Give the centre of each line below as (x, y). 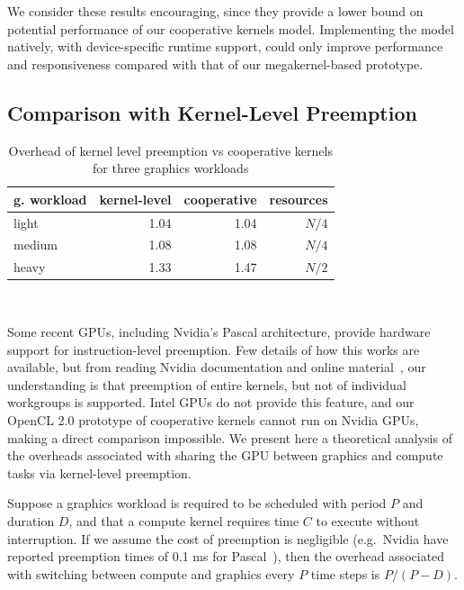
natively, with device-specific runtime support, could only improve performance (225, 46)
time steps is (345, 573)
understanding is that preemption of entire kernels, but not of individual (207, 384)
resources (299, 199)
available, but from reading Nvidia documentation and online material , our (217, 367)
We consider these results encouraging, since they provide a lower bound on (215, 11)
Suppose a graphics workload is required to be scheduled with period (197, 503)
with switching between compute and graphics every (151, 573)
